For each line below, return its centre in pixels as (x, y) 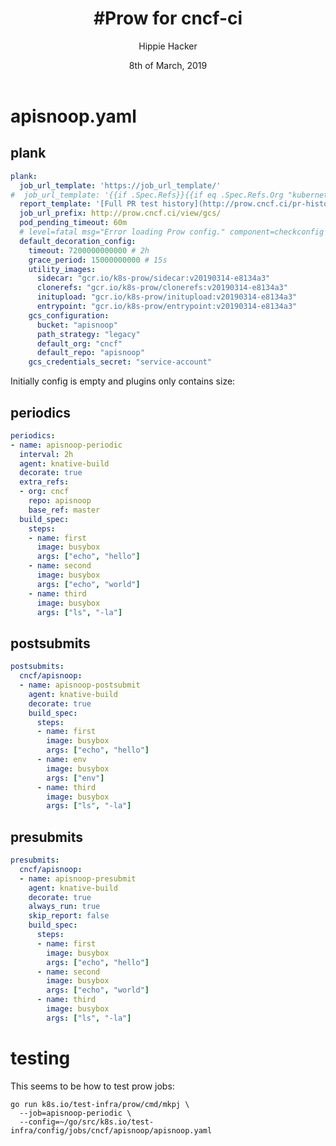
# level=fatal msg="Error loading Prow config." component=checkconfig (172, 232)
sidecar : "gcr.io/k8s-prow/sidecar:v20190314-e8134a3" (153, 278)
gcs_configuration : (69, 315)
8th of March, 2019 (168, 65)
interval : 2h (46, 454)
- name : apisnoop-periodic (66, 445)
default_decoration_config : (78, 241)
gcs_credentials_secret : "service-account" (120, 362)
